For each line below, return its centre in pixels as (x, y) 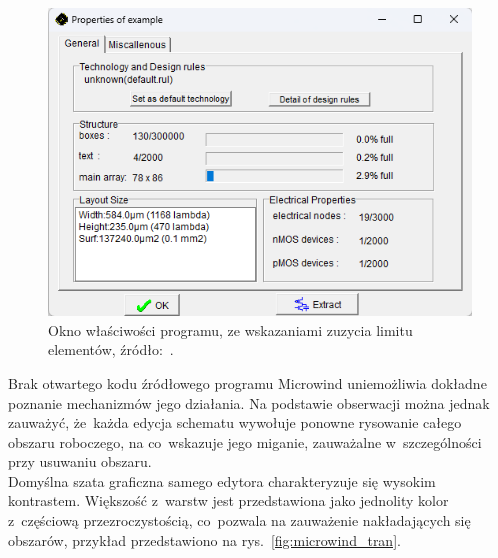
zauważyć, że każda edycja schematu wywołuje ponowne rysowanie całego (235, 422)
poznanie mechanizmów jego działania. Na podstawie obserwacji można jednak (249, 402)
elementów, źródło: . (111, 349)
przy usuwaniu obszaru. (80, 461)
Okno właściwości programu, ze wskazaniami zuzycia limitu (230, 329)
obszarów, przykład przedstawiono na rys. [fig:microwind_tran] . (204, 539)
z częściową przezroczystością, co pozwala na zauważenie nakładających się (239, 520)
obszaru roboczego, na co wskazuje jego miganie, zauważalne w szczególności (245, 441)
